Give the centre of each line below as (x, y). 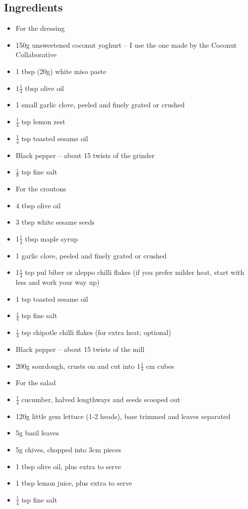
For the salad (36, 382)
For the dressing (40, 28)
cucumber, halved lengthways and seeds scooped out (101, 399)
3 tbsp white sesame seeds (55, 222)
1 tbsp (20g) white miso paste (61, 71)
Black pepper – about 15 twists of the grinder (85, 155)
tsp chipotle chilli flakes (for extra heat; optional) (96, 332)
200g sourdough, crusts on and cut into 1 (78, 366)
